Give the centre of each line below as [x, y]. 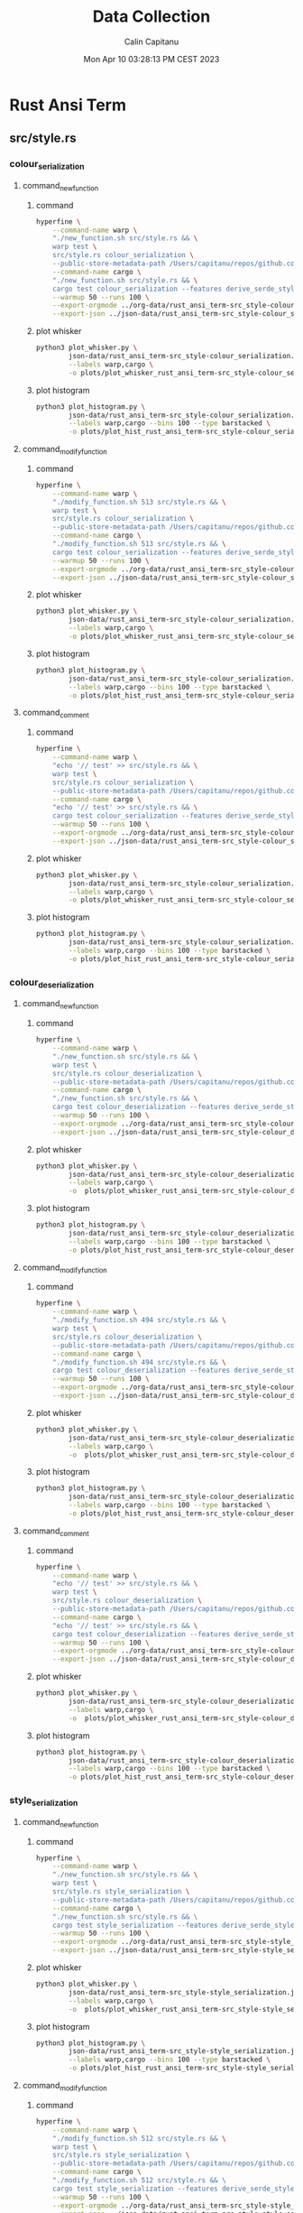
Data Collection [151, 17]
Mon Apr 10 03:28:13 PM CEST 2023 [151, 59]
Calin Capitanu [151, 42]
